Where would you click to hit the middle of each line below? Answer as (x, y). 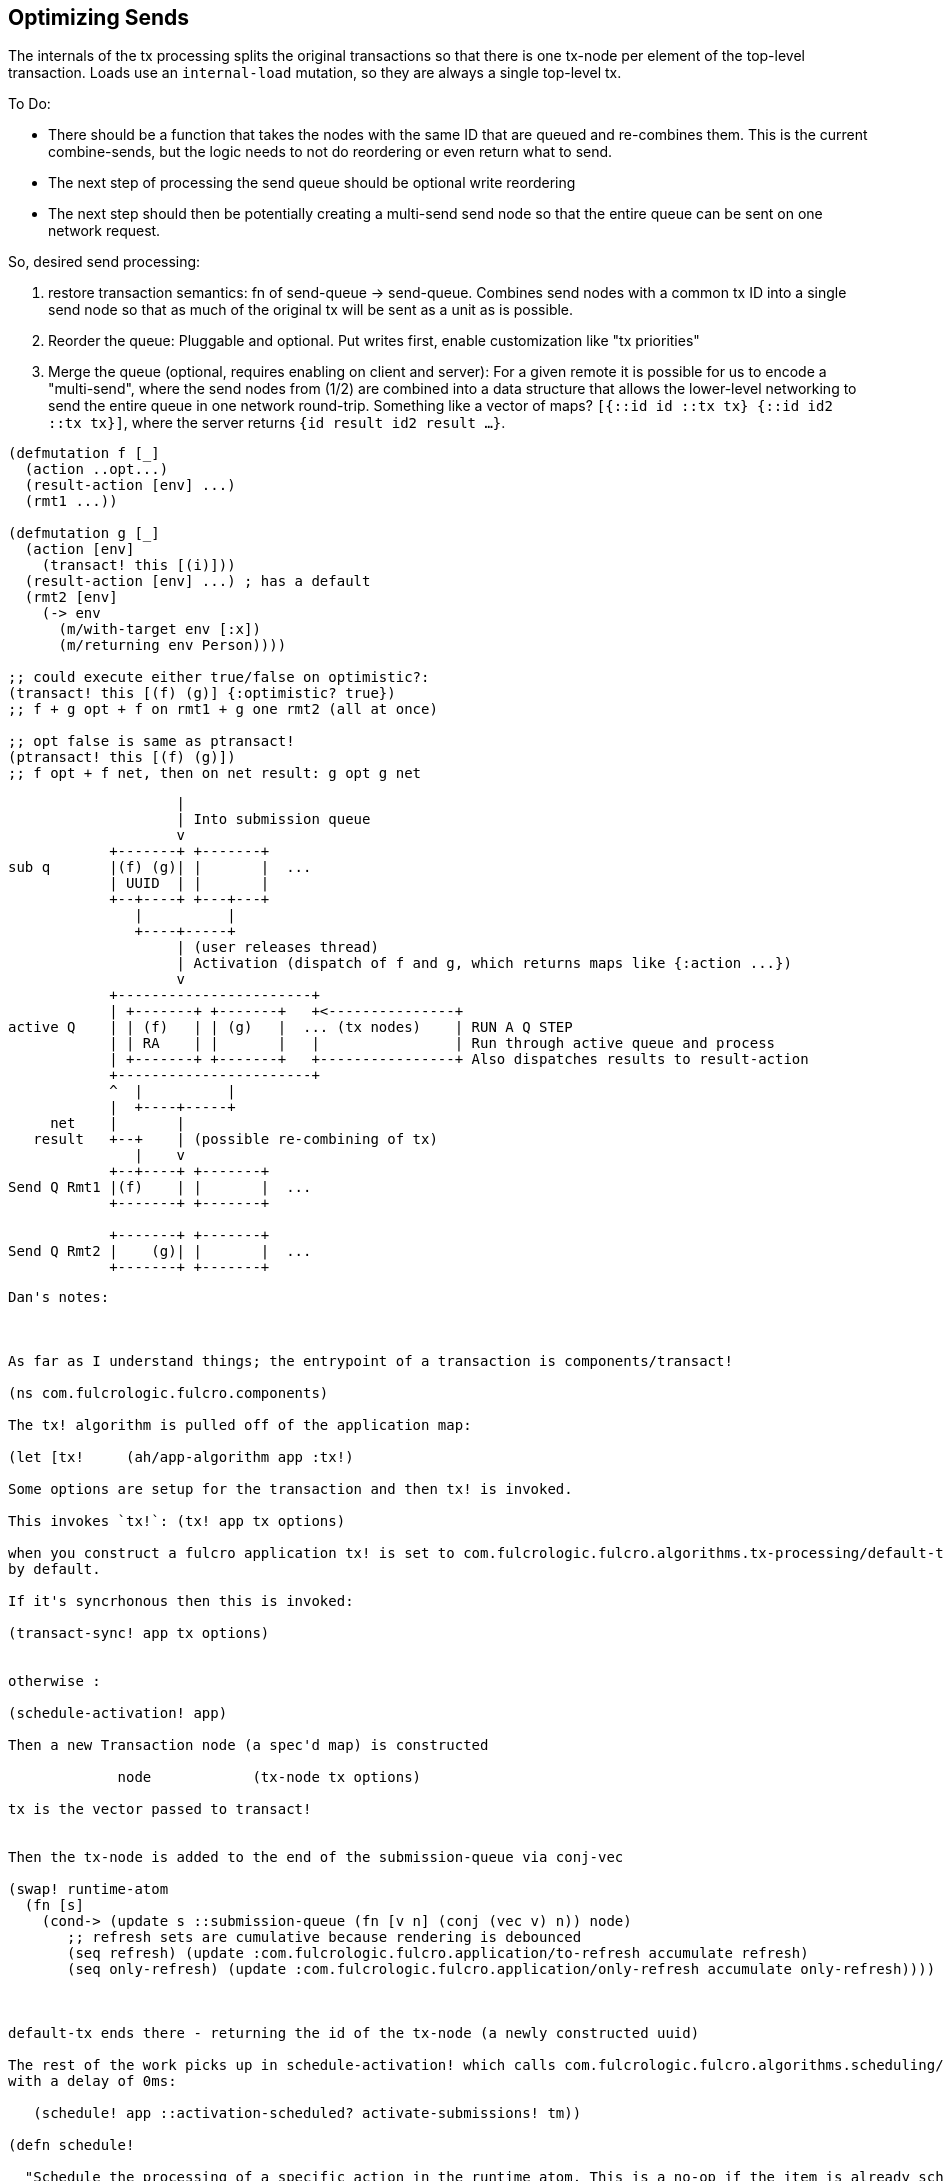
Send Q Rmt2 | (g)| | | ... (160, 1251)
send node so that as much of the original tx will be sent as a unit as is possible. (311, 310)
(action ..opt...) (96, 469)
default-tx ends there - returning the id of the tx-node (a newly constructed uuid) (354, 2033)
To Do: (29, 104)
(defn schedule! (71, 2145)
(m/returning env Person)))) (172, 645)
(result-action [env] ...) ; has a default (197, 581)
